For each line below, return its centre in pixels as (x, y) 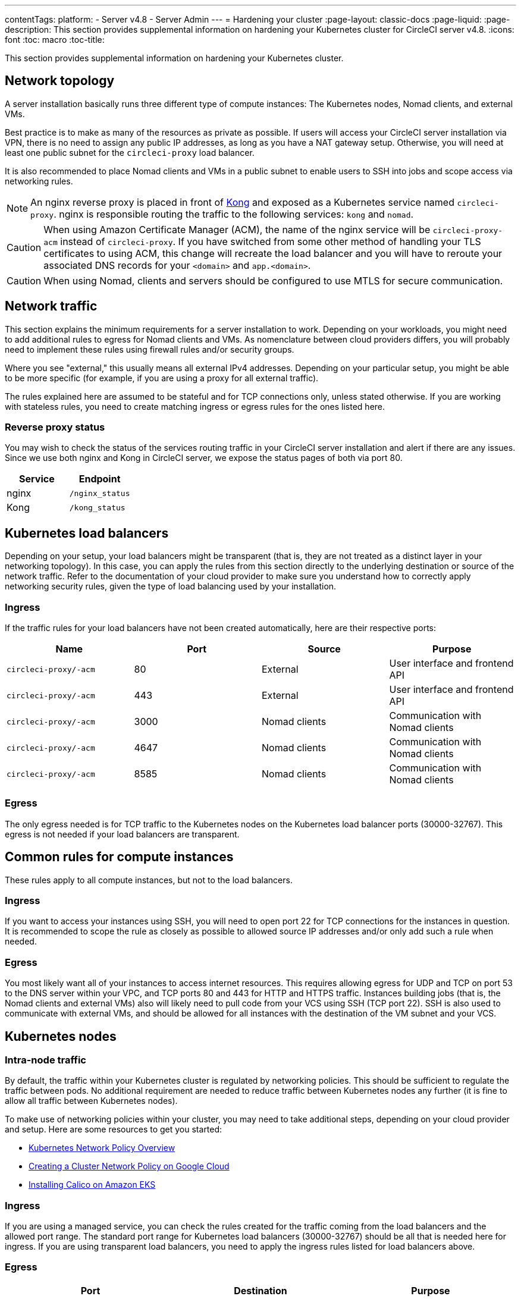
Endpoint (100, 479)
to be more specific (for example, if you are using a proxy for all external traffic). (162, 378)
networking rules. (39, 181)
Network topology (60, 81)
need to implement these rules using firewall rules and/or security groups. (150, 349)
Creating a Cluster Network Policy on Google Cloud (129, 1166)
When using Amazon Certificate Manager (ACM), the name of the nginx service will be (237, 229)
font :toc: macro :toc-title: (55, 40)
